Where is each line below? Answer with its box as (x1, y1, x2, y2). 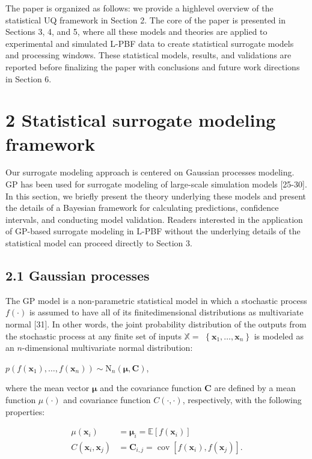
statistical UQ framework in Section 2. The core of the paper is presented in (5, 13, 286, 26)
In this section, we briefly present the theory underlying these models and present (5, 189, 306, 202)
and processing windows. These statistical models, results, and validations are (5, 49, 292, 61)
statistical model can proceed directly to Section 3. (5, 237, 192, 249)
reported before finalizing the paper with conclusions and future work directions (5, 60, 300, 73)
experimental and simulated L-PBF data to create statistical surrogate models (5, 37, 294, 49)
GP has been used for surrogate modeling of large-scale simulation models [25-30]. (5, 178, 307, 190)
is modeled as (254, 329, 304, 342)
